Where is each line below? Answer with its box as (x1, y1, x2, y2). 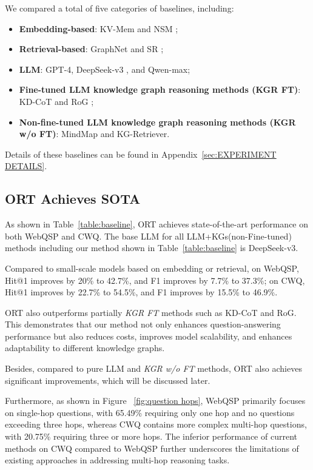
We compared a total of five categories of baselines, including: (5, 2, 234, 14)
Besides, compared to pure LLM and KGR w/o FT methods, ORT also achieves (5, 362, 302, 375)
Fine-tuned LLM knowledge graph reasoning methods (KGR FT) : (19, 83, 301, 96)
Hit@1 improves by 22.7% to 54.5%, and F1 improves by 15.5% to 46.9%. (5, 286, 278, 298)
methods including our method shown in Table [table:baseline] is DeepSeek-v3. (5, 241, 298, 254)
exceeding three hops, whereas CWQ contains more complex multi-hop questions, (5, 418, 307, 431)
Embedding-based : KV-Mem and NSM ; (19, 22, 178, 35)
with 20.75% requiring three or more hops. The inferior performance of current (5, 430, 297, 443)
